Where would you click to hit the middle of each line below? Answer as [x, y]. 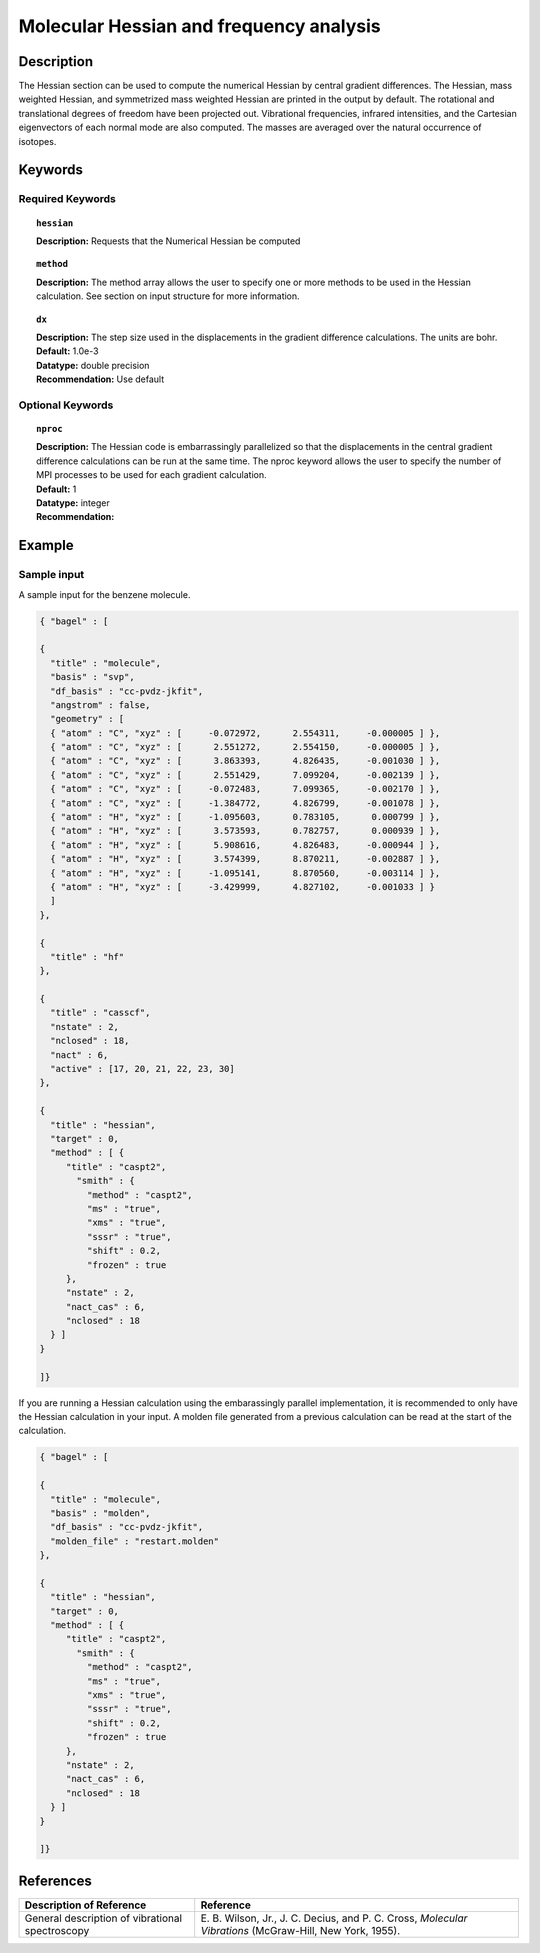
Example [46, 545]
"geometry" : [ [87, 719]
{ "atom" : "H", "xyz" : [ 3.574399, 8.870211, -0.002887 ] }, [245, 859]
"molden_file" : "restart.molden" [135, 1541]
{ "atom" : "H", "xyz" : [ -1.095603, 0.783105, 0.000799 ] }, [245, 817]
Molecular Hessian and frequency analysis [199, 26]
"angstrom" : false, [100, 704]
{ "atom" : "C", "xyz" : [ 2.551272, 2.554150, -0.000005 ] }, [245, 747]
